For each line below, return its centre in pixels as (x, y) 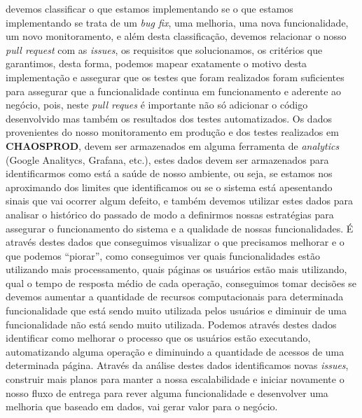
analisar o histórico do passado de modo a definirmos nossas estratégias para (170, 214)
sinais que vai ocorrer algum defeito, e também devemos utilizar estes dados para (180, 201)
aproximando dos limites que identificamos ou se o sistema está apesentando (169, 187)
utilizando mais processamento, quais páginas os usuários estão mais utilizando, (176, 269)
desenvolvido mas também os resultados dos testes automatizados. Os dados (169, 118)
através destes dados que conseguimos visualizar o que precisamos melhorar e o (175, 242)
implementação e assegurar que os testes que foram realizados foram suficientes (175, 77)
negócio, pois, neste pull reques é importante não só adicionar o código (157, 105)
